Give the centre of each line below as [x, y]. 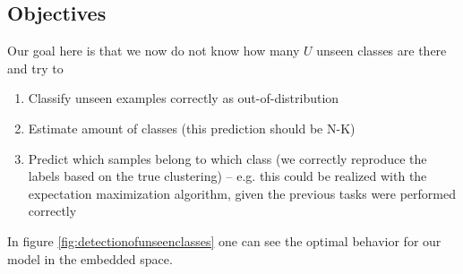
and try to [35, 68]
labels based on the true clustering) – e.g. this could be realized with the [227, 176]
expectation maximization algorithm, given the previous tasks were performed [242, 193]
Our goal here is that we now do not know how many [154, 51]
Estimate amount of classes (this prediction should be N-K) [192, 128]
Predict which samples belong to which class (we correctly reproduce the [227, 158]
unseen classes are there [382, 51]
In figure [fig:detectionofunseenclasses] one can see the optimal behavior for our [224, 240]
